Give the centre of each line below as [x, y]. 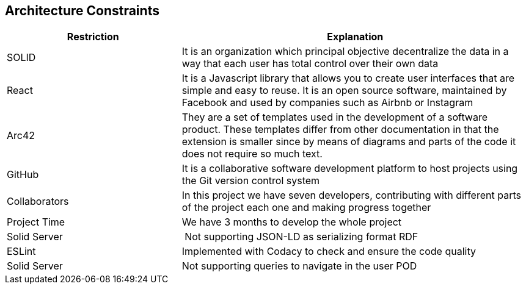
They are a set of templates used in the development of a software [335, 117]
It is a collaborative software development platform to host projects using [350, 169]
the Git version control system [251, 181]
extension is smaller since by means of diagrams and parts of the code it [349, 142]
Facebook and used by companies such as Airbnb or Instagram [327, 103]
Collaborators [38, 202]
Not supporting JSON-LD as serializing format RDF [301, 237]
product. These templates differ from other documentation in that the [340, 130]
